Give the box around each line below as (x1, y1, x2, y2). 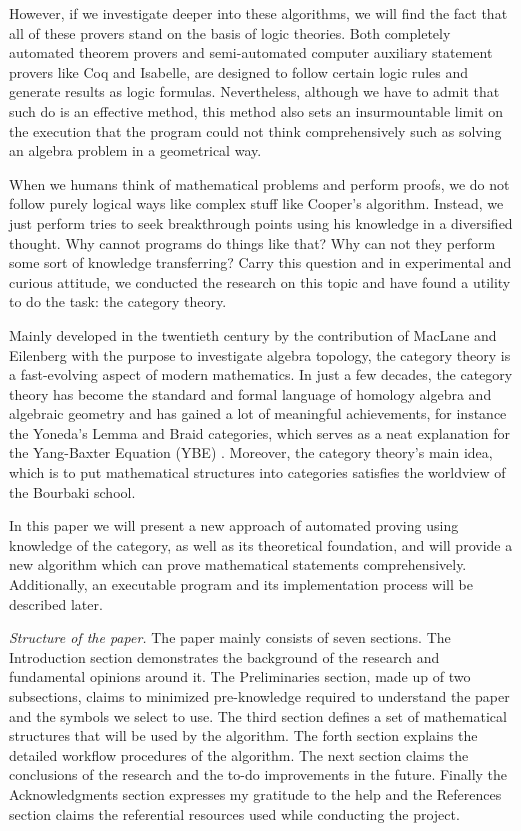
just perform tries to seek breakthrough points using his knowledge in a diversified (9, 212, 513, 233)
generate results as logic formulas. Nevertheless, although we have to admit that (9, 81, 500, 102)
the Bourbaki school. (9, 481, 136, 502)
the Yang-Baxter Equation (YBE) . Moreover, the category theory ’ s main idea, (9, 442, 493, 463)
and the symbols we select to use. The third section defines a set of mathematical (9, 705, 507, 726)
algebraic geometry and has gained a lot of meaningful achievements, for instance (9, 403, 507, 424)
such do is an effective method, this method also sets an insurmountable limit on (9, 100, 504, 121)
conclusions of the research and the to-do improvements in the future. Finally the (9, 764, 508, 785)
